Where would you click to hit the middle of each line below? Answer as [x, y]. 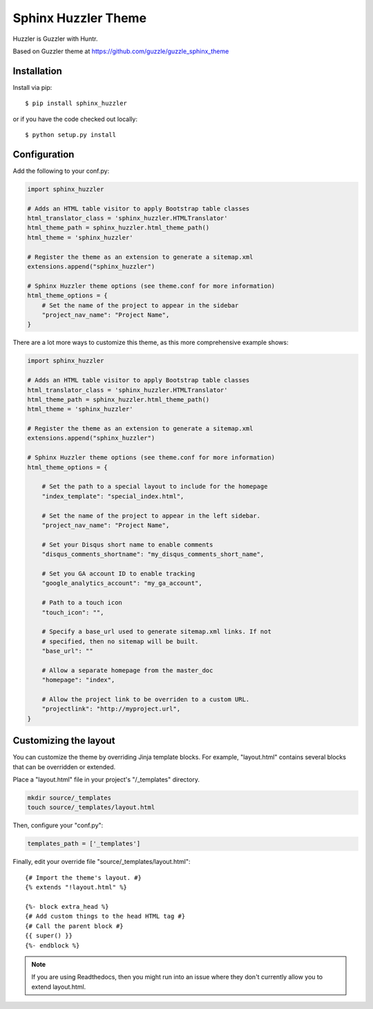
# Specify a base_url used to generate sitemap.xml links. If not [157, 632]
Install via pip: [32, 87]
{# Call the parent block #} [74, 926]
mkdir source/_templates [69, 798]
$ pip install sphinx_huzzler [76, 103]
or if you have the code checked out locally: [75, 119]
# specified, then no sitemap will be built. [120, 641]
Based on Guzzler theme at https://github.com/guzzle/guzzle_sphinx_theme [121, 51]
